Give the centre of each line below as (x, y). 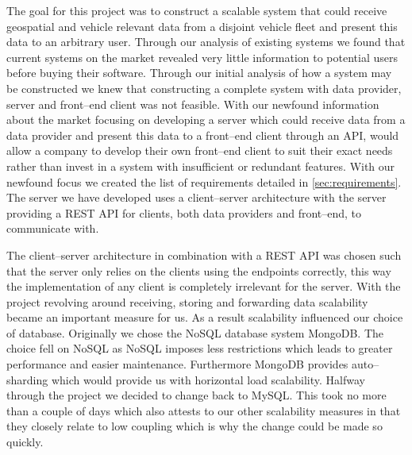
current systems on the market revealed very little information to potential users (202, 57)
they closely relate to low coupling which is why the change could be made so (194, 426)
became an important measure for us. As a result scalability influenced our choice (205, 317)
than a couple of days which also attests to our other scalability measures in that (204, 410)
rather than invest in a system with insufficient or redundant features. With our (201, 166)
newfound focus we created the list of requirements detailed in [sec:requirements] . (204, 181)
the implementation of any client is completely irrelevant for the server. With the (204, 286)
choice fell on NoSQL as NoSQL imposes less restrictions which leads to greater (200, 348)
